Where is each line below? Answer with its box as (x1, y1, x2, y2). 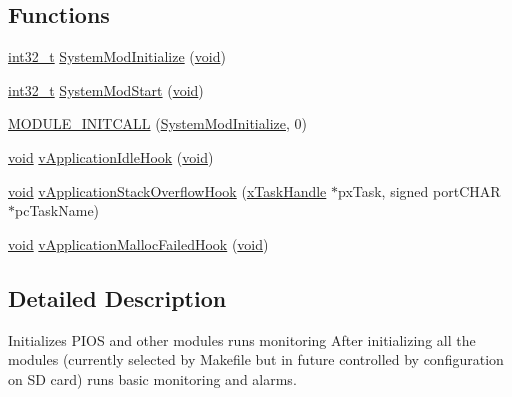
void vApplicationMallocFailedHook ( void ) (8, 233, 269, 254)
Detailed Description (8, 282, 227, 313)
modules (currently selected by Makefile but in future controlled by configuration (8, 349, 504, 370)
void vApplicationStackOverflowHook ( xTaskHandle (8, 180, 327, 201)
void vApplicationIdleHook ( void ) (8, 146, 214, 167)
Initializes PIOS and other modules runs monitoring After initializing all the (8, 329, 476, 350)
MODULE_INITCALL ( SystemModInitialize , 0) (8, 113, 307, 134)
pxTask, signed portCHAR (337, 180, 501, 201)
